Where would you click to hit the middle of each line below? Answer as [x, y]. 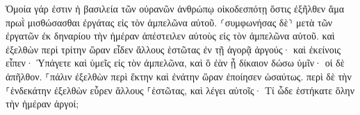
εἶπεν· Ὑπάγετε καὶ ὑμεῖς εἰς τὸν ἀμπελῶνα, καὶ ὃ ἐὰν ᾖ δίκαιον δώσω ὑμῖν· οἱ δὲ [175, 63]
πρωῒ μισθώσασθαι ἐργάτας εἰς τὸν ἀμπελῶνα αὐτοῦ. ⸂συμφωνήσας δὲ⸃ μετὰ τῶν [169, 22]
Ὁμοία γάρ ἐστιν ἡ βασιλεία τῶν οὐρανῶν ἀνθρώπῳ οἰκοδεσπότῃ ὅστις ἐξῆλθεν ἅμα [175, 8]
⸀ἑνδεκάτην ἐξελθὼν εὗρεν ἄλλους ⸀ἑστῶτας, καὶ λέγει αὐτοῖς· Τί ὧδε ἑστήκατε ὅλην [180, 90]
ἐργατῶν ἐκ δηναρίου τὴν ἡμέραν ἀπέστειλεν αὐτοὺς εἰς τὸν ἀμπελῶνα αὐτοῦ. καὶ [170, 36]
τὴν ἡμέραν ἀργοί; [42, 104]
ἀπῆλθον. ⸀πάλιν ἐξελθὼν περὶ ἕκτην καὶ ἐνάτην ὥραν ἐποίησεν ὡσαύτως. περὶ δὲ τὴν [179, 76]
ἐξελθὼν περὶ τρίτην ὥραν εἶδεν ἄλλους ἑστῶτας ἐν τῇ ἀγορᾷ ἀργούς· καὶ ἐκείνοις [173, 49]
